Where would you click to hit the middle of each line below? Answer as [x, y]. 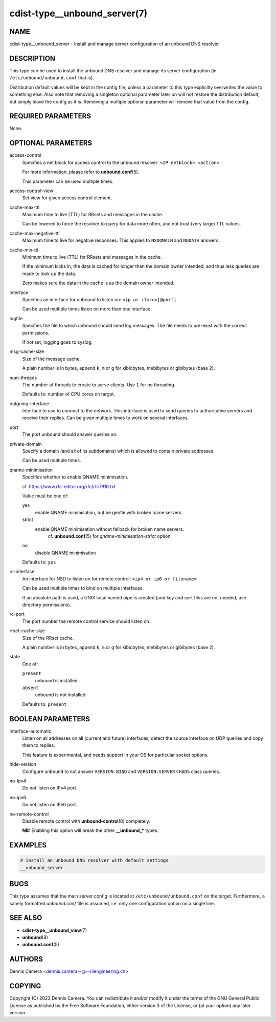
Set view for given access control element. [67, 198]
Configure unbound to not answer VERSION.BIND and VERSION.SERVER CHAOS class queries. [121, 771]
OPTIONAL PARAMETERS [51, 143]
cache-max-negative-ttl [34, 233]
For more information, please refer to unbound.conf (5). [81, 172]
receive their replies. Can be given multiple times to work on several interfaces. [106, 418]
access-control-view [31, 191]
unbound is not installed [60, 695]
